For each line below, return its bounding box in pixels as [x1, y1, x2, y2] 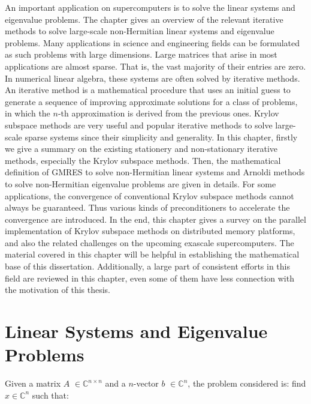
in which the [5, 107, 50, 119]
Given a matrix [5, 377, 61, 390]
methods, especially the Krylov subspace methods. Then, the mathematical [5, 154, 281, 166]
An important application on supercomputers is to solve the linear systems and [5, 1, 295, 13]
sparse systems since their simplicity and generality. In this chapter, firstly [25, 130, 298, 143]
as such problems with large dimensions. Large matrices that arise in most [5, 48, 277, 61]
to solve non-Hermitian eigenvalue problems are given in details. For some [5, 177, 276, 190]
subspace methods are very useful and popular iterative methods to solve [5, 118, 273, 131]
